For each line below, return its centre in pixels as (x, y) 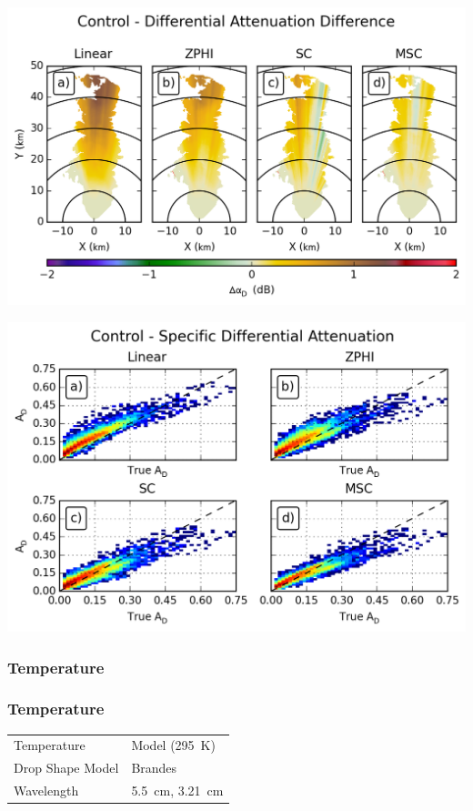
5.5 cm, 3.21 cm (177, 791)
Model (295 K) (173, 745)
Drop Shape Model (66, 768)
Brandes (154, 768)
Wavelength (46, 791)
